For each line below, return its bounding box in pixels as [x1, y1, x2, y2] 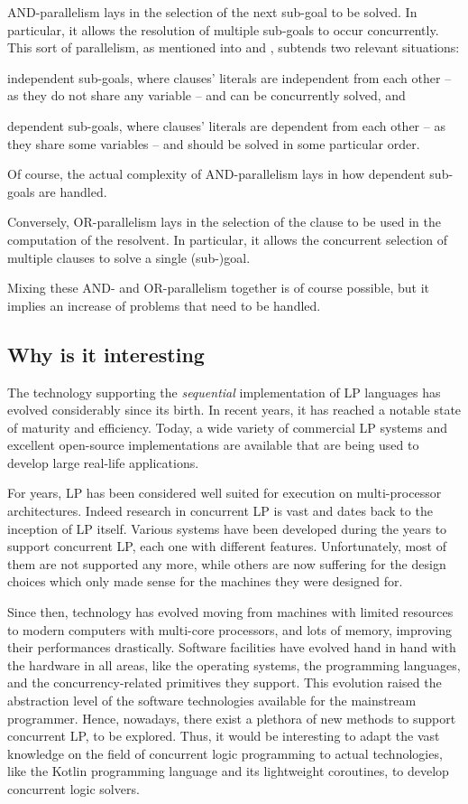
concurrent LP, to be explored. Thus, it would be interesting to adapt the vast [7, 726, 440, 745]
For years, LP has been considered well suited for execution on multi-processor [7, 483, 442, 502]
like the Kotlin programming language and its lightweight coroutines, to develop [7, 762, 449, 781]
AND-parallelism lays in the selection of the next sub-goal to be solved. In [7, 3, 418, 21]
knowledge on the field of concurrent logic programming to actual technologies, [7, 743, 443, 762]
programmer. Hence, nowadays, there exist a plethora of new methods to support [7, 708, 456, 727]
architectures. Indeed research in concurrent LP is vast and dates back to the [7, 501, 433, 520]
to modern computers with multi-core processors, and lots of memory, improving [7, 620, 452, 639]
